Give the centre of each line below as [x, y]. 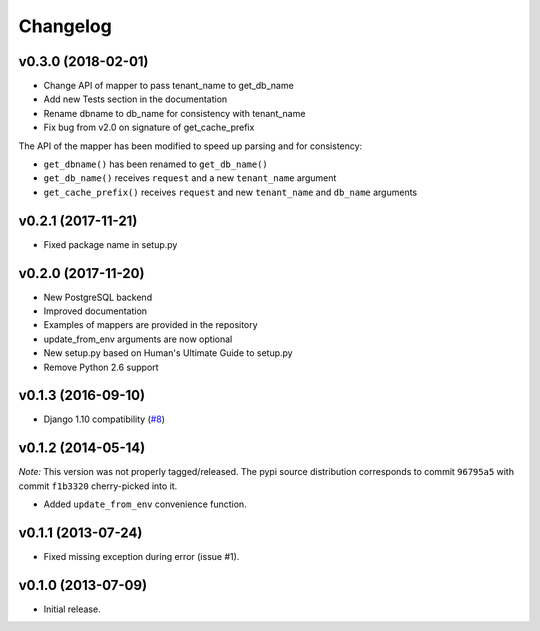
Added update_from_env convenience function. [145, 504]
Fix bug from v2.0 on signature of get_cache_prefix [149, 127]
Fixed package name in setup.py [110, 244]
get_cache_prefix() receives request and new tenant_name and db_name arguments [230, 192]
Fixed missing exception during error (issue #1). [141, 557]
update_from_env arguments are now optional [138, 339]
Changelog [65, 26]
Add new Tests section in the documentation [135, 99]
